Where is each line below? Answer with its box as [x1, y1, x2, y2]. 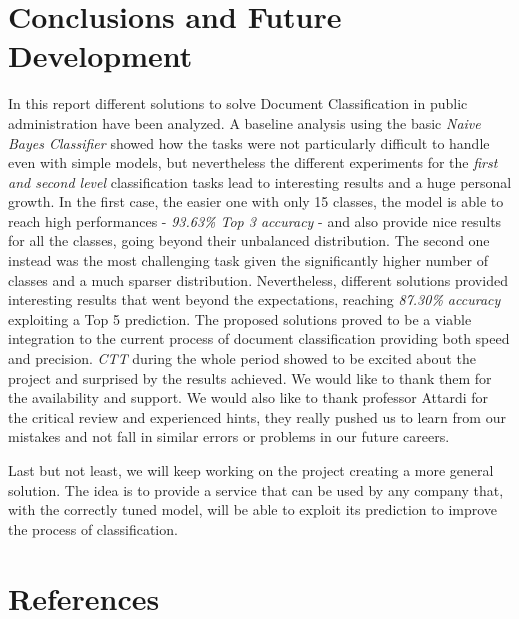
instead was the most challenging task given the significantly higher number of [8, 250, 488, 271]
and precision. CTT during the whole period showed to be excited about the [8, 348, 476, 369]
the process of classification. [8, 518, 178, 539]
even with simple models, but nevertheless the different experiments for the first [8, 152, 498, 173]
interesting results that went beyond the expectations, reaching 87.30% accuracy [8, 289, 501, 310]
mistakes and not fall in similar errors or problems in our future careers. [8, 426, 450, 447]
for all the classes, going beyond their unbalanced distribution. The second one [8, 230, 490, 251]
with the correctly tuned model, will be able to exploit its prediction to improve [8, 499, 498, 520]
